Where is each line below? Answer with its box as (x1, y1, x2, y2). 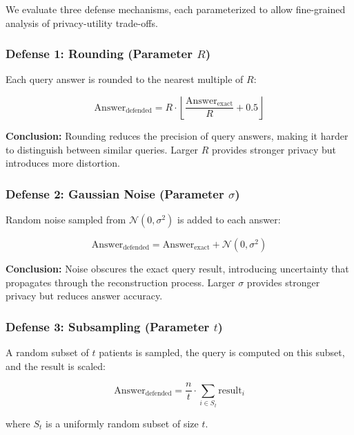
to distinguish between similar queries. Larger (6, 142, 199, 156)
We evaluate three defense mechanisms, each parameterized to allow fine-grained (6, 2, 346, 16)
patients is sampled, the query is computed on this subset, (99, 345, 345, 359)
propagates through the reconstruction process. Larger (6, 275, 235, 289)
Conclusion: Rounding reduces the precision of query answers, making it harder (6, 129, 348, 142)
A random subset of (6, 345, 89, 359)
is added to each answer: (177, 212, 281, 226)
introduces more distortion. (6, 156, 120, 170)
